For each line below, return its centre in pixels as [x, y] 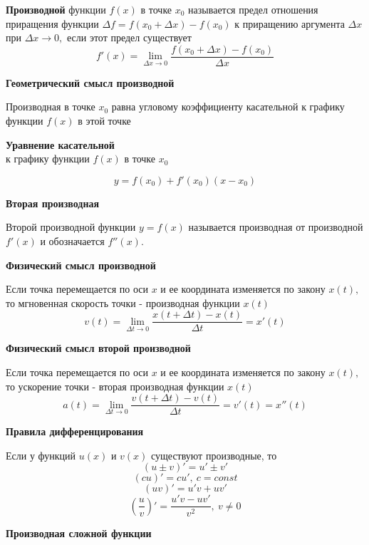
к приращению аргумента [290, 23]
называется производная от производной [276, 227]
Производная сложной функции [79, 533]
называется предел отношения [253, 9]
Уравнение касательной [60, 144]
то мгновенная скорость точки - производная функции [123, 302]
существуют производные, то [214, 455]
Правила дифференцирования [75, 431]
